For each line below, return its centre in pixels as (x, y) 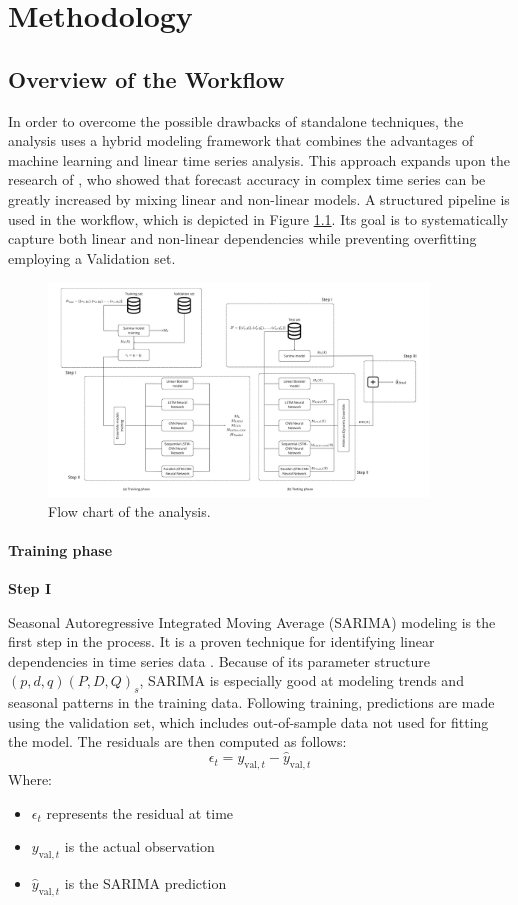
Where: (30, 778)
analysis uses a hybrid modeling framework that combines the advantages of (241, 140)
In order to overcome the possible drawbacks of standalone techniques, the (236, 120)
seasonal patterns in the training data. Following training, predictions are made (251, 702)
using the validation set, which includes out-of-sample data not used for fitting (248, 721)
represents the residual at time (140, 812)
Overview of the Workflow (146, 78)
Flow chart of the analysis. (129, 510)
